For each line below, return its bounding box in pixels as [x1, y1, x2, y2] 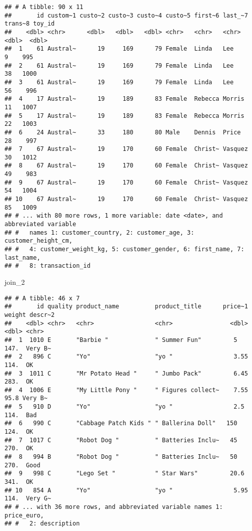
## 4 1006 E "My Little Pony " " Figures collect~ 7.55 [4, 386, 248, 394]
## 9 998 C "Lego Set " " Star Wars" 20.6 [4, 470, 244, 477]
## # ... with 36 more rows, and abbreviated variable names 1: [4, 503, 223, 510]
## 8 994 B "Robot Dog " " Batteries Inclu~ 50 [4, 453, 237, 461]
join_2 [4, 277, 25, 287]
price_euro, [4, 511, 44, 519]
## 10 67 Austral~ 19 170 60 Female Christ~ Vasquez [4, 196, 248, 203]
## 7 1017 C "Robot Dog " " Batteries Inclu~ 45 [4, 436, 237, 444]
